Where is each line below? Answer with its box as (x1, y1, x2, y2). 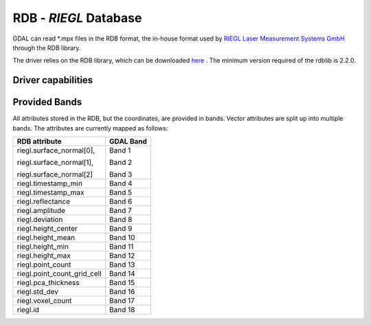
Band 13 (109, 260, 135, 269)
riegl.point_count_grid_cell (16, 269, 102, 278)
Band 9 (109, 224, 133, 234)
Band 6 (109, 197, 133, 206)
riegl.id (16, 305, 40, 315)
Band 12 (109, 251, 135, 260)
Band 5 (109, 188, 133, 197)
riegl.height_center (16, 224, 78, 234)
